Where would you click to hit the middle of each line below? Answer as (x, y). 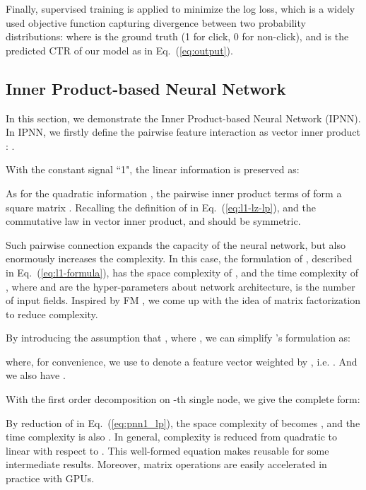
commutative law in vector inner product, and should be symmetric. (153, 221)
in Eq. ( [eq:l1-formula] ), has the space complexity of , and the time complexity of (182, 272)
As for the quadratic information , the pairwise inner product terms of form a (174, 193)
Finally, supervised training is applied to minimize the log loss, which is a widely (181, 8)
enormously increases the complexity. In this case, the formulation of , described (179, 258)
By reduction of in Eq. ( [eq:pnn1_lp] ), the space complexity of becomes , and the (183, 422)
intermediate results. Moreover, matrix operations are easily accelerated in (166, 464)
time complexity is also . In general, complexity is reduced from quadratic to (171, 437)
